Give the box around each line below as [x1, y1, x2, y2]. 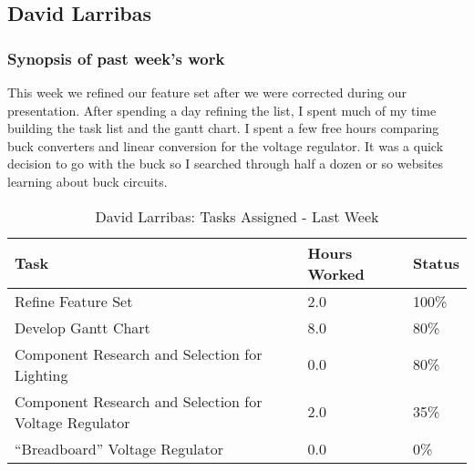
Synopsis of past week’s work [7, 46, 225, 69]
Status [413, 252, 459, 274]
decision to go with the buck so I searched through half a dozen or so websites [7, 154, 444, 173]
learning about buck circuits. [7, 171, 168, 190]
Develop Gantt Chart [15, 316, 150, 338]
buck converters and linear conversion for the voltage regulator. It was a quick [7, 136, 444, 155]
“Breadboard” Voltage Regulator [15, 437, 224, 459]
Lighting [15, 363, 68, 385]
